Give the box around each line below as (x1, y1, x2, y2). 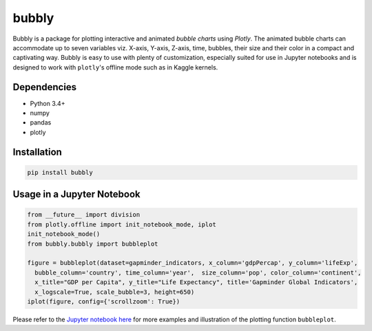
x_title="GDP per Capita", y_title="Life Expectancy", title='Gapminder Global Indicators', (34, 279, 358, 286)
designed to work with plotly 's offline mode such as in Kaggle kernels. (12, 63, 218, 72)
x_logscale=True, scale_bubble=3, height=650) (34, 288, 195, 296)
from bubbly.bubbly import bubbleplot (27, 239, 158, 248)
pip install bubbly (27, 169, 93, 176)
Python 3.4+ (30, 99, 65, 107)
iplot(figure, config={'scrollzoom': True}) (27, 297, 180, 306)
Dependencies (12, 81, 77, 93)
